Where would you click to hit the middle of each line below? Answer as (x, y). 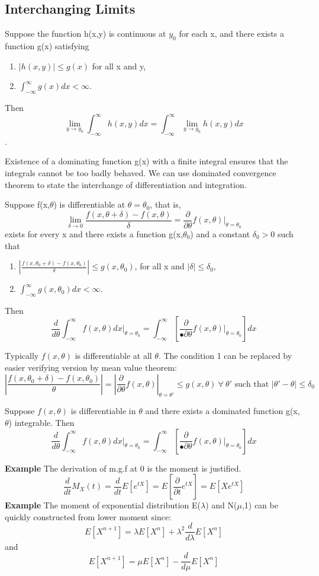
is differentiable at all (113, 356)
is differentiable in (103, 411)
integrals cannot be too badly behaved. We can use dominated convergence (141, 173)
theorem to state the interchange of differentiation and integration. (126, 184)
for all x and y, (119, 66)
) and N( (221, 505)
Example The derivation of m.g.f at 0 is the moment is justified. (123, 468)
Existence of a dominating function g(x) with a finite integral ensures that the (146, 161)
